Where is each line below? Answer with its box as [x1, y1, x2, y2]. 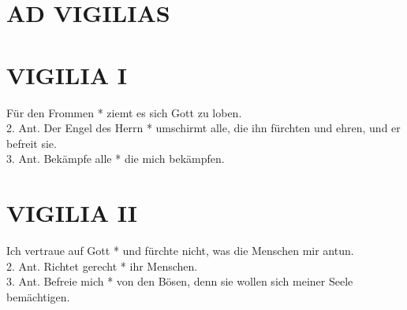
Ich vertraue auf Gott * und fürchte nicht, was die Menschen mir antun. [6, 242, 354, 258]
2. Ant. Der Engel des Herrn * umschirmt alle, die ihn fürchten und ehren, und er [6, 120, 401, 136]
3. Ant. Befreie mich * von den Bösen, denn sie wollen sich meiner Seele [6, 273, 353, 290]
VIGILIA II [6, 197, 138, 229]
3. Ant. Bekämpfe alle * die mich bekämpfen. [6, 150, 225, 167]
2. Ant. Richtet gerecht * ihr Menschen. [6, 257, 198, 274]
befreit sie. [6, 135, 57, 151]
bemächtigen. [6, 288, 70, 304]
